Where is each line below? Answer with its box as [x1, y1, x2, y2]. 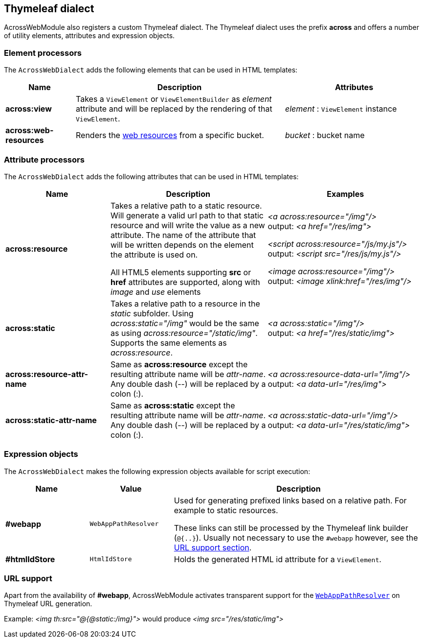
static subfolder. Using [111, 308, 194, 318]
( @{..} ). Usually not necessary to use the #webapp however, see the [174, 532, 418, 543]
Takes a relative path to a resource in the [111, 298, 260, 309]
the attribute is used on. [111, 249, 198, 260]
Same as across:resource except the [111, 359, 248, 369]
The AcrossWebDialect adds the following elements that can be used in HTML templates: [4, 66, 298, 74]
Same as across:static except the [111, 400, 235, 410]
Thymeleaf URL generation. [4, 599, 92, 608]
